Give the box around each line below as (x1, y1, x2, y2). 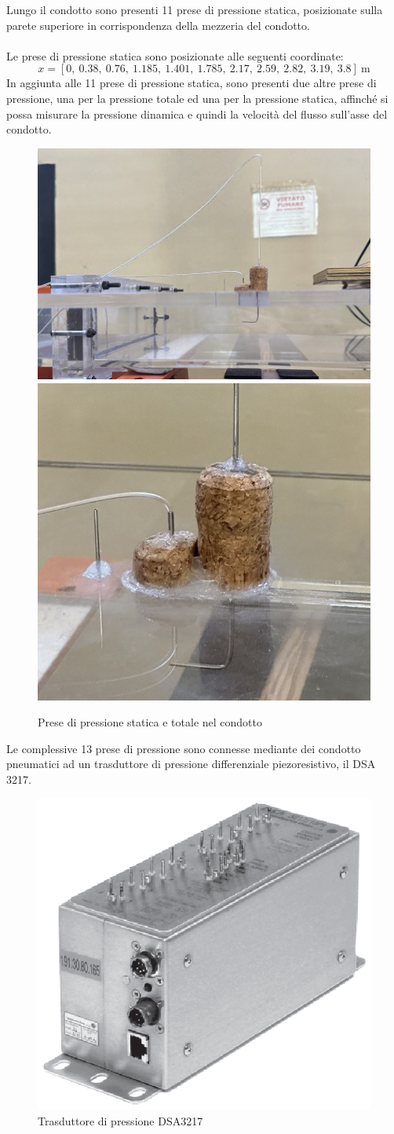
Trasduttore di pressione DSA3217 (38, 1112, 203, 1129)
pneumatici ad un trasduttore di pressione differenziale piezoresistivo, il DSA (6, 755, 376, 772)
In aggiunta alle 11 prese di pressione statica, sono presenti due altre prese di (6, 75, 377, 91)
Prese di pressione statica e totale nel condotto (38, 714, 262, 730)
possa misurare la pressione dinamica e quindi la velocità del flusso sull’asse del (6, 105, 388, 122)
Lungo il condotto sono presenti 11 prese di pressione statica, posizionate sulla (6, 2, 383, 17)
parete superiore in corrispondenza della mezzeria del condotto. (6, 16, 310, 33)
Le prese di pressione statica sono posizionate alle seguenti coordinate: (6, 47, 344, 64)
